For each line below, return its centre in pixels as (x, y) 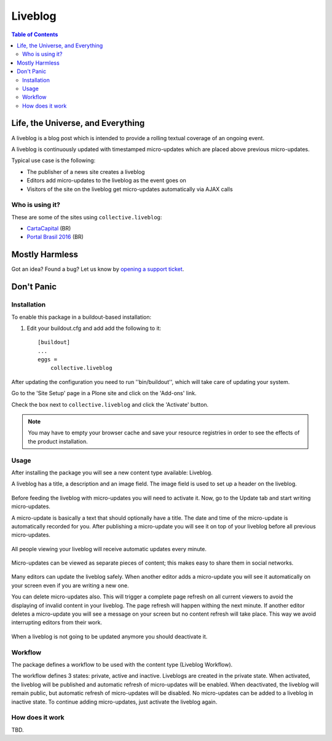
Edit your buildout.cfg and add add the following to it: (94, 328)
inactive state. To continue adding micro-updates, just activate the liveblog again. (114, 702)
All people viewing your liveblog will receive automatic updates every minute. (109, 549)
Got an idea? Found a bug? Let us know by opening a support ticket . (98, 269)
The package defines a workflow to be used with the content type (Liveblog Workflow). (122, 664)
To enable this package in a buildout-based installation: (81, 317)
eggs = (48, 360)
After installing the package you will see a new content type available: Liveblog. (112, 472)
